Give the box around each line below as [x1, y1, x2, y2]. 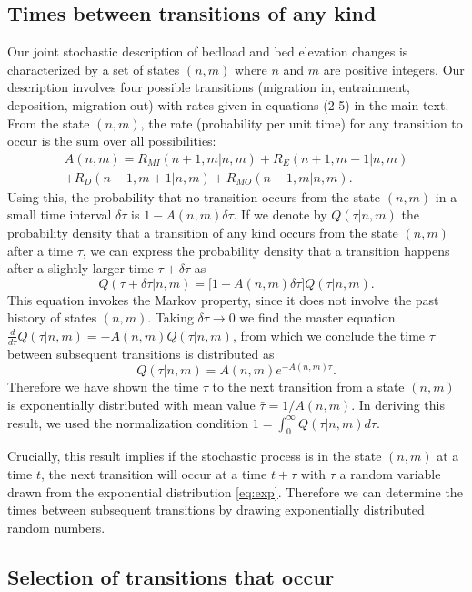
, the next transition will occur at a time [40, 464, 267, 483]
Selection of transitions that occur [7, 562, 335, 590]
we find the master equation [239, 308, 396, 327]
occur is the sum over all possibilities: [7, 131, 216, 150]
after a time [7, 240, 73, 260]
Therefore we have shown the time [7, 377, 199, 396]
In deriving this [358, 395, 446, 414]
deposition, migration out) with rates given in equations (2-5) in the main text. [7, 95, 449, 114]
